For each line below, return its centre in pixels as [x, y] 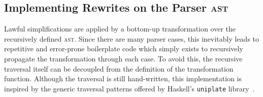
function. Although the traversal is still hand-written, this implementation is [123, 78]
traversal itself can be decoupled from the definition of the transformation [119, 68]
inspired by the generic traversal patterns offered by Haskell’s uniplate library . [129, 88]
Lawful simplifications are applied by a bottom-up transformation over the [120, 29]
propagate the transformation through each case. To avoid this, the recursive [123, 58]
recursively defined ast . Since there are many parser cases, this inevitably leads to [132, 38]
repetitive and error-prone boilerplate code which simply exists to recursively [124, 48]
